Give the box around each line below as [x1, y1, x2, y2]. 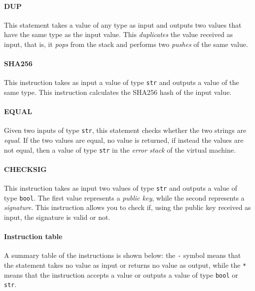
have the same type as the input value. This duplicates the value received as [4, 29, 233, 40]
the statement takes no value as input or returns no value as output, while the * [4, 260, 247, 270]
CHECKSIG [4, 164, 47, 174]
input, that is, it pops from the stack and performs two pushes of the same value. [4, 39, 248, 49]
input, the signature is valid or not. [4, 212, 110, 222]
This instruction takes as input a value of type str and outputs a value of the [4, 77, 239, 87]
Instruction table [4, 231, 63, 242]
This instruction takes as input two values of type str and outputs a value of [4, 183, 237, 193]
